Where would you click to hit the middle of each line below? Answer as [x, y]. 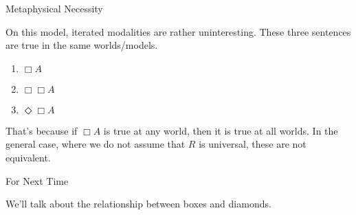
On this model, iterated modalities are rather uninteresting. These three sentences [178, 31]
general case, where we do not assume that [96, 144]
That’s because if [42, 130]
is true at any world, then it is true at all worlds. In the [221, 130]
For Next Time [37, 180]
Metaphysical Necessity [54, 8]
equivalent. [28, 157]
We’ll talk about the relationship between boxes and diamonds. [138, 204]
